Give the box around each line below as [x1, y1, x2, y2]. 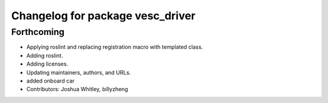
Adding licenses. [26, 60, 69, 67]
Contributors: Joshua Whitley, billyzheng [26, 86, 128, 93]
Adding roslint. [26, 52, 63, 59]
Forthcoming [11, 27, 65, 37]
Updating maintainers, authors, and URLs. [26, 69, 131, 76]
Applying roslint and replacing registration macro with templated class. [26, 43, 203, 51]
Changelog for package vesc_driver [11, 9, 196, 22]
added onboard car [26, 77, 75, 84]
